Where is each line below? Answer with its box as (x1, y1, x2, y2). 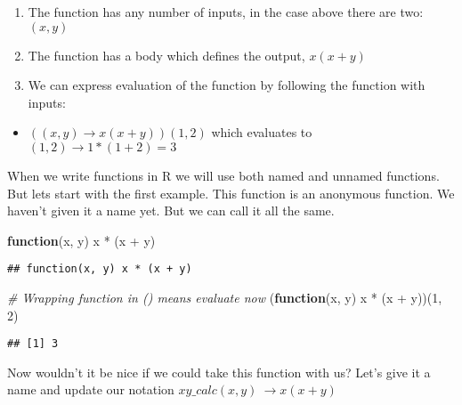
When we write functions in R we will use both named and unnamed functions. (7, 166, 440, 184)
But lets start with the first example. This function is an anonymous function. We (7, 183, 455, 202)
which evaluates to (211, 123, 312, 142)
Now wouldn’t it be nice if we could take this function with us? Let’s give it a (7, 362, 431, 381)
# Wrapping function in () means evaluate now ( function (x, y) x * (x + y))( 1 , (7, 288, 442, 306)
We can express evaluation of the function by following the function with (28, 76, 426, 94)
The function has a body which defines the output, (28, 45, 305, 64)
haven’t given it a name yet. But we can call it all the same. (7, 201, 335, 220)
